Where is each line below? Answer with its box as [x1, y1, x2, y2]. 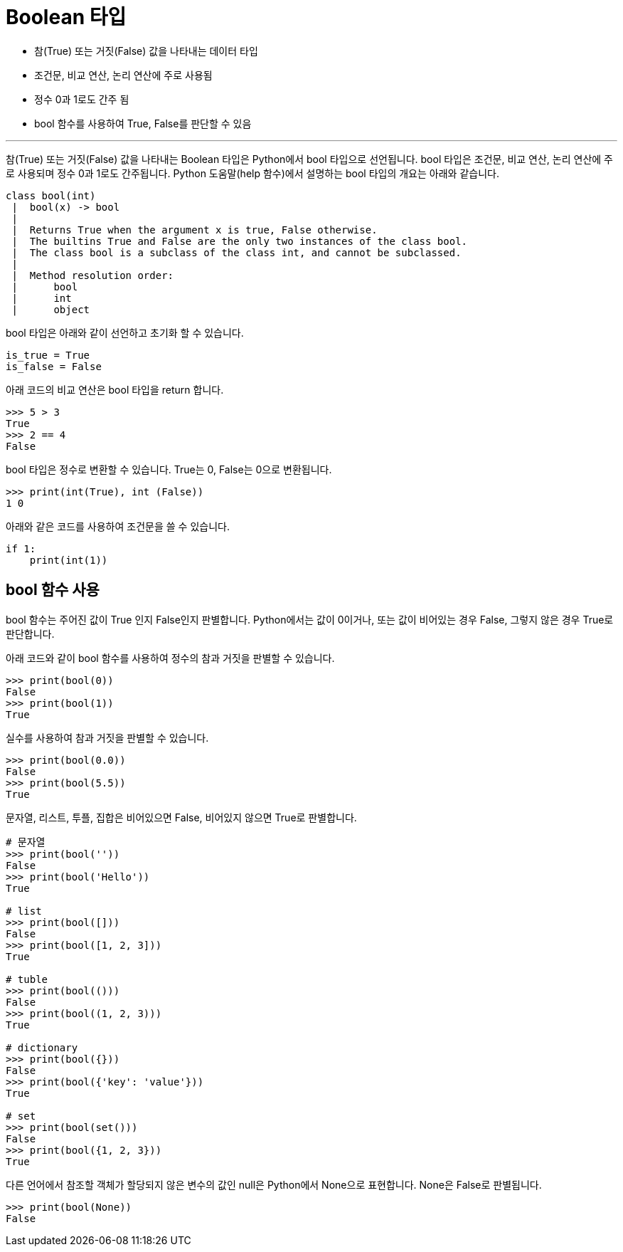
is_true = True [6, 349, 90, 361]
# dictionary [6, 1041, 78, 1053]
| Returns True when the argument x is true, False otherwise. [11, 223, 378, 236]
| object [11, 303, 90, 315]
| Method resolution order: [11, 269, 174, 281]
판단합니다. [6, 627, 55, 640]
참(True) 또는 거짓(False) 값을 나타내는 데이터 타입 [34, 44, 258, 57]
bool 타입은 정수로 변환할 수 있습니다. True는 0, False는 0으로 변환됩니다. [6, 463, 332, 475]
